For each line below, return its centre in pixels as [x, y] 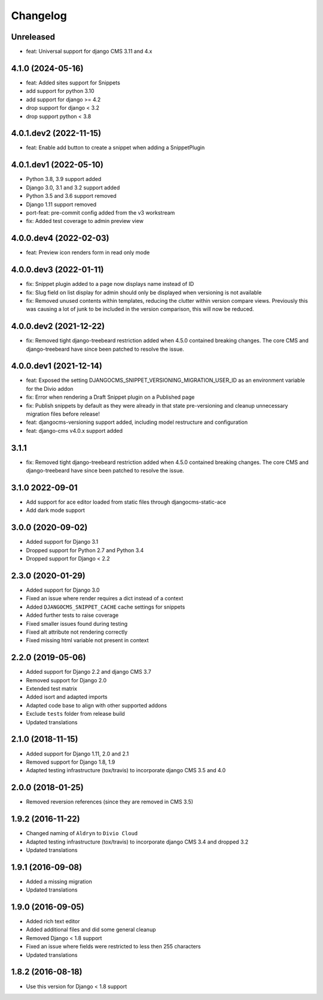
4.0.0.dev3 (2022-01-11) [57, 270]
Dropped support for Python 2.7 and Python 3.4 [85, 550]
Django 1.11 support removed [61, 204]
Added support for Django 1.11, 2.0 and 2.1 [77, 754]
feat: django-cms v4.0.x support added [74, 430]
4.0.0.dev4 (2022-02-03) [60, 238]
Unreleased [33, 37]
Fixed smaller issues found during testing [77, 624]
